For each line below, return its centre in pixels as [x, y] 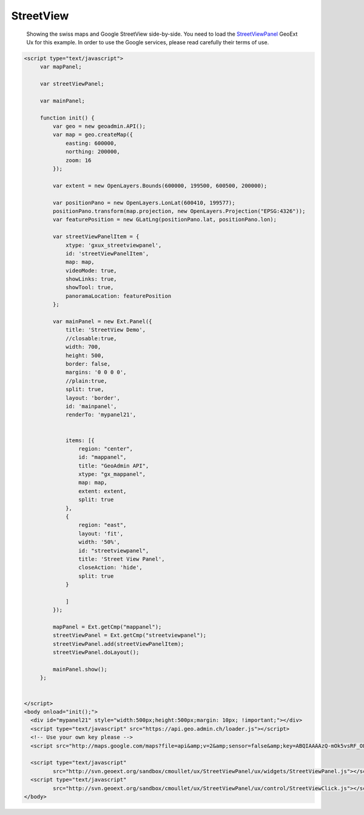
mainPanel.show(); [80, 669]
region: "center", [106, 448]
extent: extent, [102, 491]
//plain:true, [86, 381]
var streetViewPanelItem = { [96, 237]
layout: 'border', [93, 398]
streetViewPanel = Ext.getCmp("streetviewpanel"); [130, 636]
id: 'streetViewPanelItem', [107, 253]
